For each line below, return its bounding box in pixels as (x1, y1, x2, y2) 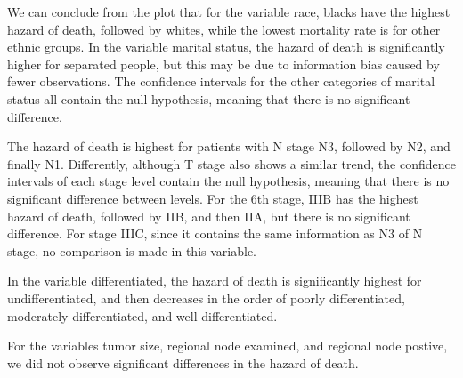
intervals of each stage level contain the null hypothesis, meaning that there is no (7, 172, 450, 190)
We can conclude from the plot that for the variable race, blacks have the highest (7, 3, 451, 20)
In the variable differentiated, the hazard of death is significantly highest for (7, 271, 422, 290)
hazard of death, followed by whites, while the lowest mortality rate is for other (7, 20, 441, 38)
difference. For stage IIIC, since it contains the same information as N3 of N (7, 224, 423, 243)
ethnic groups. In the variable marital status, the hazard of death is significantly (7, 37, 445, 56)
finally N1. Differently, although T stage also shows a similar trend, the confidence (7, 154, 456, 173)
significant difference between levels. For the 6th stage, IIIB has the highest (7, 189, 418, 207)
